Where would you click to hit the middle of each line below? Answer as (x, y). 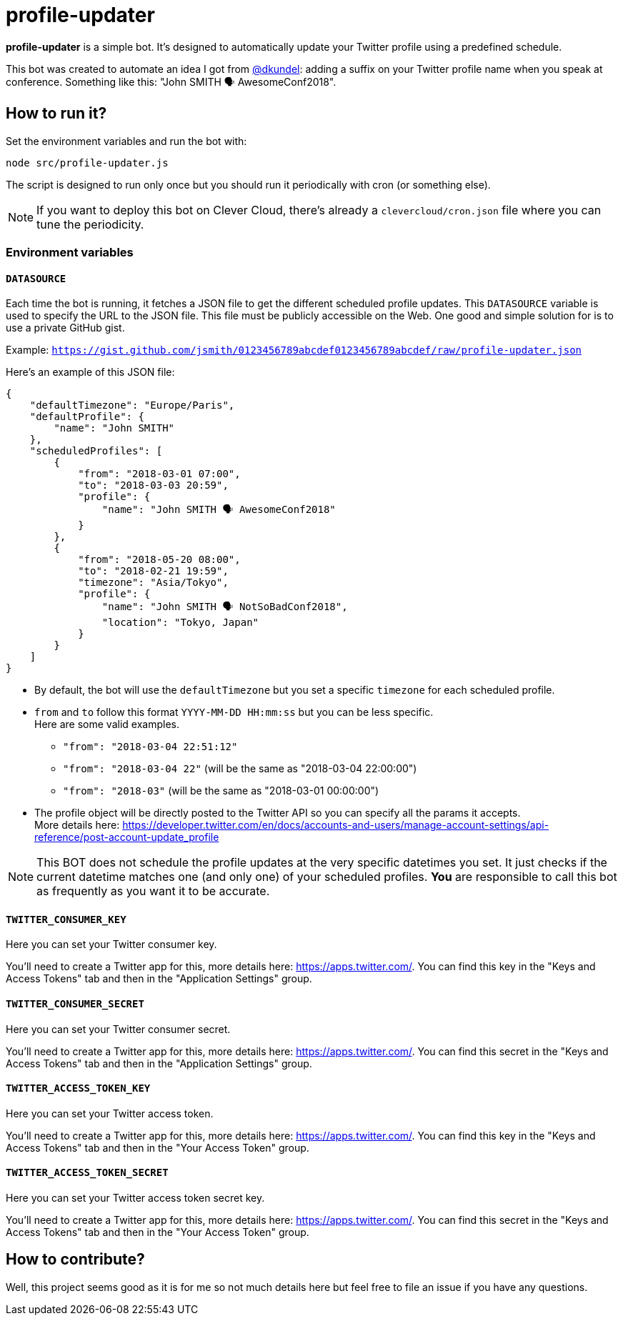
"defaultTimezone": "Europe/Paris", (132, 405)
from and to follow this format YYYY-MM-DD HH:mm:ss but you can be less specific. (234, 712)
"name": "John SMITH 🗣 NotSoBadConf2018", (225, 607)
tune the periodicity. (90, 224)
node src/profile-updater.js (87, 163)
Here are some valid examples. (107, 724)
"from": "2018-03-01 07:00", (159, 474)
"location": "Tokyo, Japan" (180, 623)
